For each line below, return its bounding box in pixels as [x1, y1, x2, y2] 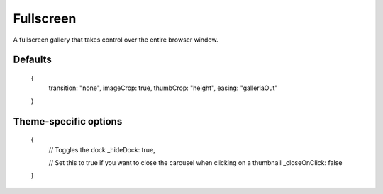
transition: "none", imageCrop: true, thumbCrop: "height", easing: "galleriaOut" [48, 84, 278, 92]
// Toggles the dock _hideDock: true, [48, 145, 155, 154]
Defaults [13, 54, 52, 66]
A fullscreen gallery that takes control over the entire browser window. [13, 35, 218, 44]
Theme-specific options [13, 115, 123, 127]
